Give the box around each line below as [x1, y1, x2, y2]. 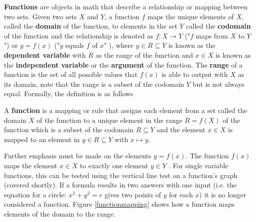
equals [65, 40, 85, 50]
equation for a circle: [4, 189, 67, 199]
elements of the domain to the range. [4, 208, 116, 219]
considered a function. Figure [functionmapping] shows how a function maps [4, 199, 235, 209]
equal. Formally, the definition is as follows [4, 88, 133, 99]
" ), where [104, 40, 133, 50]
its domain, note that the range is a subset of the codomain [4, 78, 184, 89]
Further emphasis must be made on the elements [4, 150, 152, 161]
